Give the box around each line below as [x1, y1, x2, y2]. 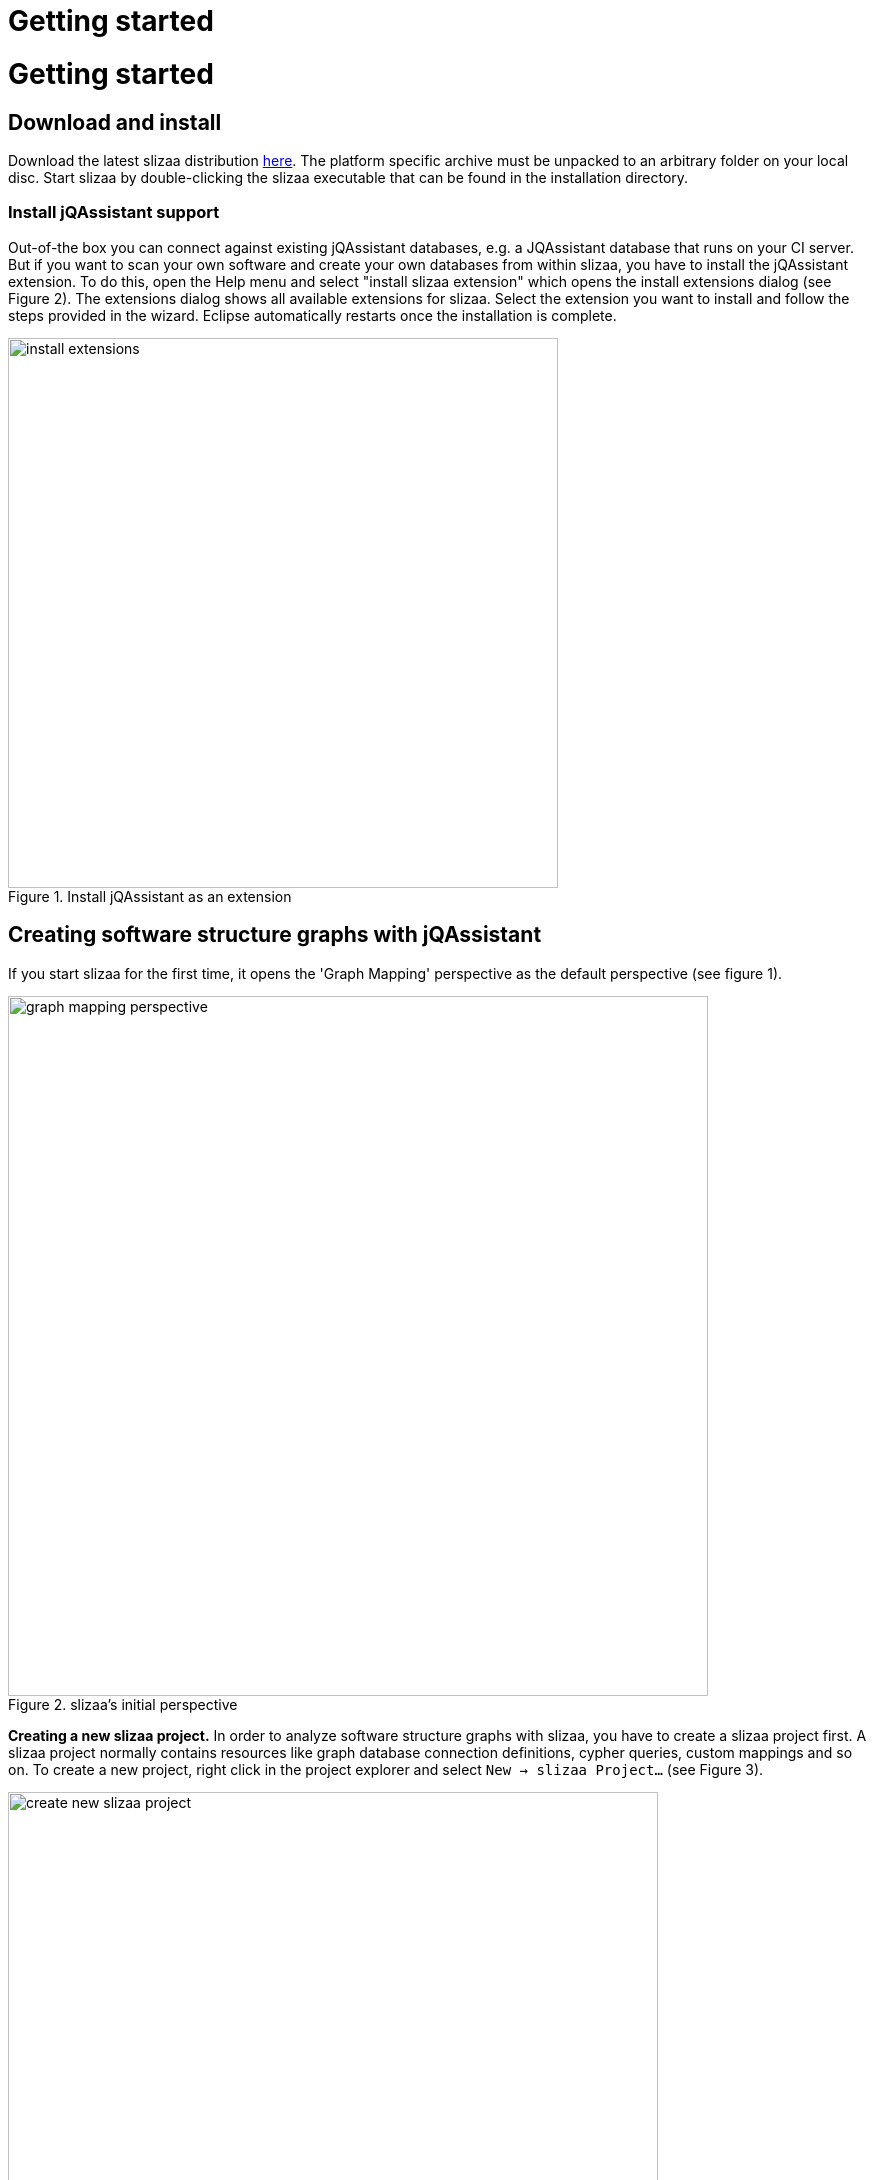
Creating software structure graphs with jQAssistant [8, 922, 542, 948]
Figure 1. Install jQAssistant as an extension [8, 887, 292, 905]
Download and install [8, 109, 222, 135]
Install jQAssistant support [8, 202, 220, 223]
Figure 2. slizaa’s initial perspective [8, 1695, 238, 1713]
